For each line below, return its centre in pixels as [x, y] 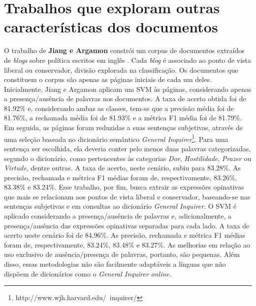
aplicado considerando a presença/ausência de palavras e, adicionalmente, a [118, 216]
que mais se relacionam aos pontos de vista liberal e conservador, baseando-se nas [127, 196]
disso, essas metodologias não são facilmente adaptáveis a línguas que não [115, 264]
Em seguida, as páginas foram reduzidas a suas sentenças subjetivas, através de [123, 127]
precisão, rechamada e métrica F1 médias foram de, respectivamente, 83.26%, [121, 177]
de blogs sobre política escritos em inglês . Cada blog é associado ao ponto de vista [128, 60]
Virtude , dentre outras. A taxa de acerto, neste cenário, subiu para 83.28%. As [123, 168]
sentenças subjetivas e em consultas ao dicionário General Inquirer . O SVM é [120, 206]
